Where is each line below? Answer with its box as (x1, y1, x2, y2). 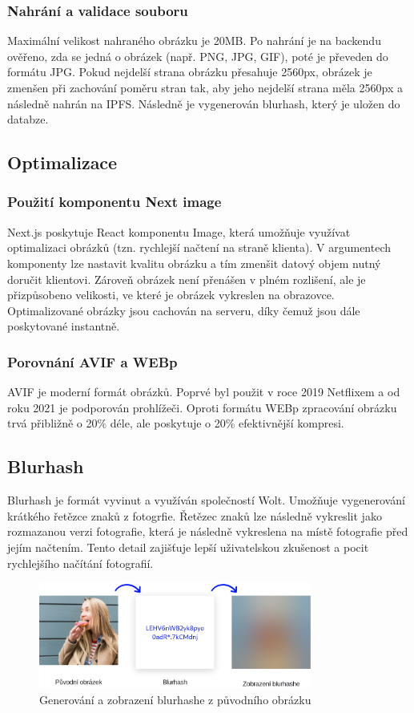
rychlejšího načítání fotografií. (7, 554, 154, 571)
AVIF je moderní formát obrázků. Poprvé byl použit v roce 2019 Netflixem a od (7, 383, 400, 400)
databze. (7, 111, 49, 128)
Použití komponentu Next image (7, 192, 222, 212)
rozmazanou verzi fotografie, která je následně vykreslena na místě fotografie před (7, 523, 408, 540)
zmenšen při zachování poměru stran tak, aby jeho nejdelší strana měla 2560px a (7, 79, 403, 95)
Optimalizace (7, 150, 118, 175)
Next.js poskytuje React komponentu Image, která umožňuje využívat (7, 223, 351, 240)
